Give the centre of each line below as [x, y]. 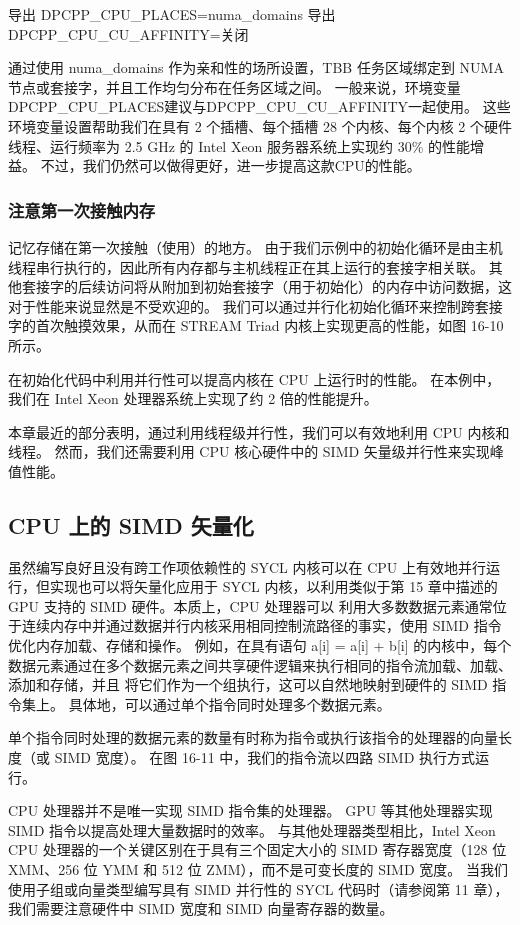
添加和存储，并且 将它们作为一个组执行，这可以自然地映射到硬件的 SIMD [248, 684]
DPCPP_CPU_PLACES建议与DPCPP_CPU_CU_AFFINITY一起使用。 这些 [259, 106]
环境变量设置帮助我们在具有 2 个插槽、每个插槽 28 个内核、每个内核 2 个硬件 [260, 125]
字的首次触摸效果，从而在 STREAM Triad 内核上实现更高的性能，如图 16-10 [256, 325]
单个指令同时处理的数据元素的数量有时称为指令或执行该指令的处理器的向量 [253, 737]
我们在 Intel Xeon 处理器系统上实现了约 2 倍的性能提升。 [193, 398]
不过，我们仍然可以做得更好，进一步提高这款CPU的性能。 [230, 165]
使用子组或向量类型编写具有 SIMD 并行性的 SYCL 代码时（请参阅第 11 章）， [258, 888]
